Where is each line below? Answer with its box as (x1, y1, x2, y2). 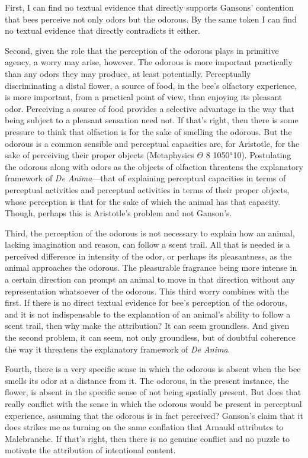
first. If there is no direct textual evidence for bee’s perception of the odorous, (5, 296, 287, 309)
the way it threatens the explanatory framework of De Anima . (5, 342, 230, 355)
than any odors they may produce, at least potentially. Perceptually (5, 67, 251, 79)
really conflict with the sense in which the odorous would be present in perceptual (5, 398, 302, 409)
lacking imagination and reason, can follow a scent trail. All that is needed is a (5, 238, 290, 251)
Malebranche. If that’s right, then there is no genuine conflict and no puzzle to (5, 432, 290, 444)
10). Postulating (233, 149, 291, 161)
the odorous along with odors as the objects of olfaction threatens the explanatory (5, 160, 303, 172)
